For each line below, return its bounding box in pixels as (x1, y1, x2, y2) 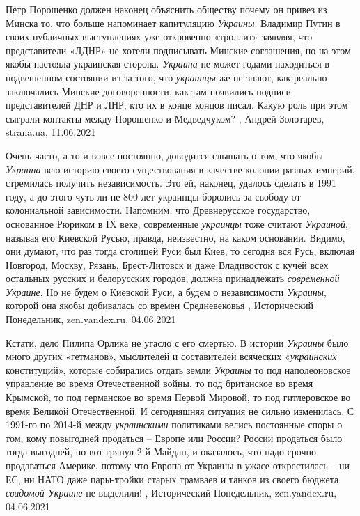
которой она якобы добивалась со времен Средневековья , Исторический (6, 298, 314, 313)
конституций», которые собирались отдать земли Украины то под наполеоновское (6, 362, 351, 377)
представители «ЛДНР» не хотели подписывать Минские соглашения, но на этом (6, 42, 351, 57)
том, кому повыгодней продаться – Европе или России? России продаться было (6, 430, 343, 445)
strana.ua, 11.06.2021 (6, 125, 96, 139)
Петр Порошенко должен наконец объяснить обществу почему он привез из (6, 2, 327, 16)
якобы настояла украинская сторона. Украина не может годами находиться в (6, 56, 329, 71)
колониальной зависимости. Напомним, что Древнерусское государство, (6, 203, 311, 217)
